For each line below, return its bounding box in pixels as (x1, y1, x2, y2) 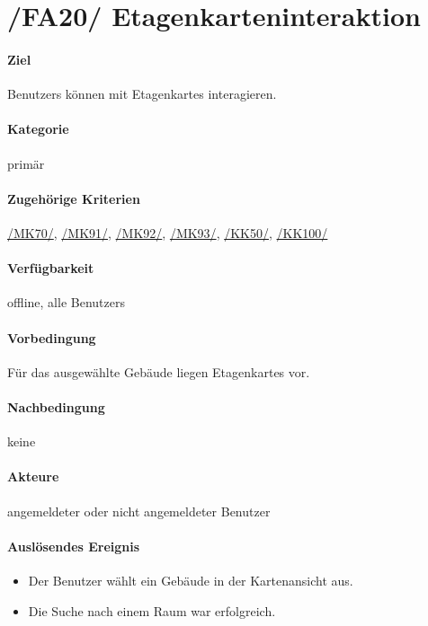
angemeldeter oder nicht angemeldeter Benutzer (7, 501, 271, 520)
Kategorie (7, 119, 69, 138)
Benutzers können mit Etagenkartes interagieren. (7, 84, 277, 103)
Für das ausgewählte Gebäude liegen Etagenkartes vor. (7, 362, 310, 381)
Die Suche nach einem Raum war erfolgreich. (28, 601, 276, 620)
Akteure (7, 467, 59, 486)
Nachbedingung (7, 397, 105, 416)
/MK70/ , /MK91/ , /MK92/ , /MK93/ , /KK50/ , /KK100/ (7, 223, 328, 242)
